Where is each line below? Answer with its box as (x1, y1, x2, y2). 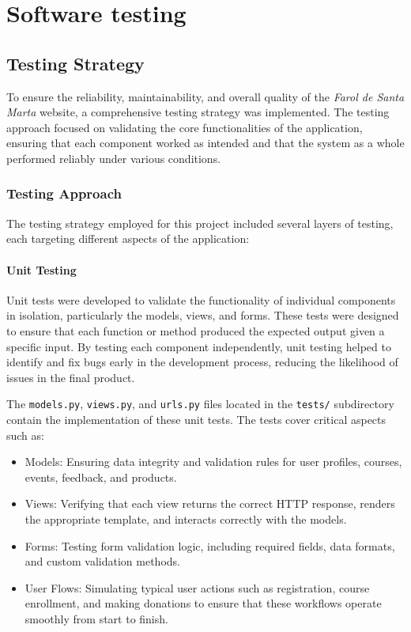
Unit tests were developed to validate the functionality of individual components (6, 291, 396, 308)
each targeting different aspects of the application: (6, 230, 250, 247)
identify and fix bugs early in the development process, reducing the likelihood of (6, 354, 398, 370)
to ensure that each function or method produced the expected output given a (6, 322, 385, 339)
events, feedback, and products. (25, 468, 177, 485)
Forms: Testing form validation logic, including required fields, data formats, (25, 537, 395, 554)
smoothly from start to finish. (25, 610, 168, 626)
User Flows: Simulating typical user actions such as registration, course (25, 579, 370, 596)
